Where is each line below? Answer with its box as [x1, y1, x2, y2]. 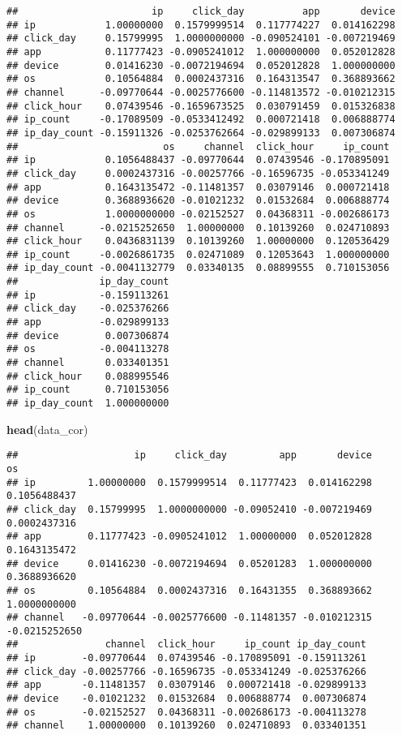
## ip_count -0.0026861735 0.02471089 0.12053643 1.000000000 [6, 248, 390, 260]
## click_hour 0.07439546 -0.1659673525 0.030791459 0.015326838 [6, 100, 396, 112]
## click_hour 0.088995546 [6, 370, 169, 382]
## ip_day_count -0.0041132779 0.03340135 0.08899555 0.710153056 [6, 262, 390, 274]
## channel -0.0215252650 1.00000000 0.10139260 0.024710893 [6, 221, 390, 234]
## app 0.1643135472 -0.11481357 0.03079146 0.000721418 [6, 181, 390, 193]
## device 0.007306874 [6, 329, 169, 342]
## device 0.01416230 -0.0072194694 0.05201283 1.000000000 [6, 557, 373, 570]
